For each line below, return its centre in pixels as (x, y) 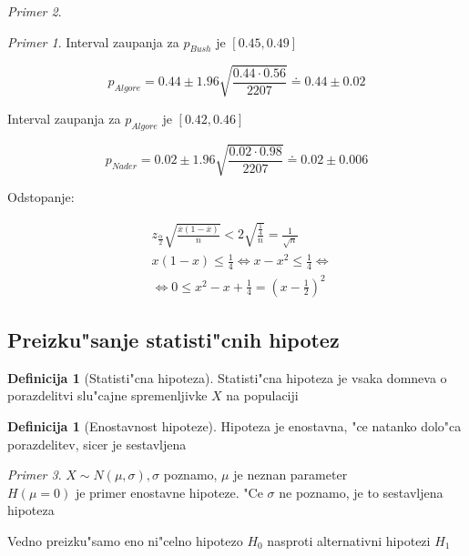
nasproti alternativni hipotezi (349, 540)
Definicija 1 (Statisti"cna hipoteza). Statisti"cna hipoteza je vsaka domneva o (227, 377)
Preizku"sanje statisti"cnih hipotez (173, 339)
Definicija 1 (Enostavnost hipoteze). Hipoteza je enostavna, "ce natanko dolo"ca (234, 425)
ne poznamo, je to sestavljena (361, 492)
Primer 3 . (35, 475)
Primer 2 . (35, 11)
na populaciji (262, 395)
